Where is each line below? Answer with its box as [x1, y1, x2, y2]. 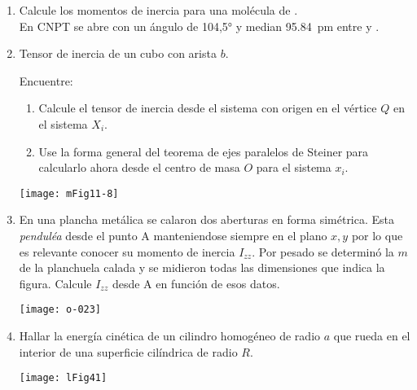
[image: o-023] [19, 304, 102, 316]
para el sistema [256, 159, 331, 176]
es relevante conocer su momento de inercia [19, 243, 235, 260]
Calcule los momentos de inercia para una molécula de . [19, 2, 298, 18]
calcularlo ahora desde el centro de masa [38, 159, 240, 176]
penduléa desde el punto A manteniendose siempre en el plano [19, 227, 327, 243]
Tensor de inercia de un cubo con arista [19, 45, 217, 62]
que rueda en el [333, 327, 410, 344]
